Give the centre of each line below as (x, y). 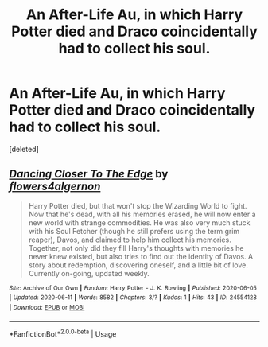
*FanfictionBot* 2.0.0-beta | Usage (63, 333)
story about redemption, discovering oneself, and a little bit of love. (138, 265)
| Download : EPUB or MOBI (47, 308)
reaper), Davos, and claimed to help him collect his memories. (130, 240)
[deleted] (24, 149)
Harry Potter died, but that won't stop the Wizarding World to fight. (138, 205)
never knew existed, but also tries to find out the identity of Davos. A (141, 256)
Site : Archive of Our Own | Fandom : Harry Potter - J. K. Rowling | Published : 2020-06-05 (133, 288)
